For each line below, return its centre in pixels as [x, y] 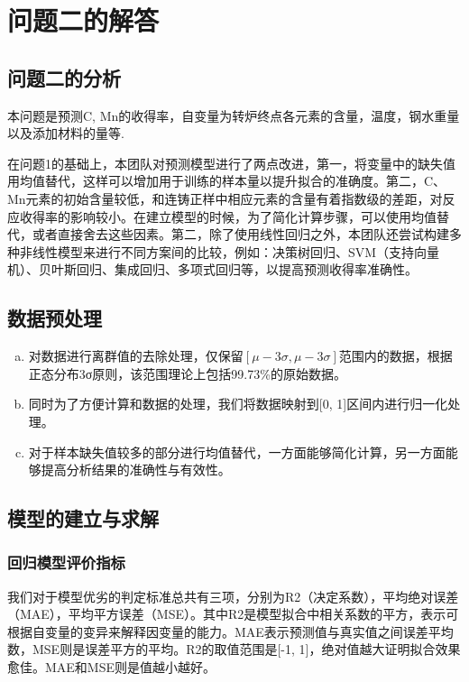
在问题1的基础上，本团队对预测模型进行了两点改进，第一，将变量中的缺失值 [231, 163]
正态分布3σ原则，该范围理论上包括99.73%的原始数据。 [187, 373]
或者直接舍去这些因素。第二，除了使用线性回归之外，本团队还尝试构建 [240, 234]
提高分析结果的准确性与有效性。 [136, 470]
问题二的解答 [83, 20]
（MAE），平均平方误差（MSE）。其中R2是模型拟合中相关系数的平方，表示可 [233, 614]
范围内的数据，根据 [395, 356]
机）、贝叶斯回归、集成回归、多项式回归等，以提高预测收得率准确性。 [212, 269]
